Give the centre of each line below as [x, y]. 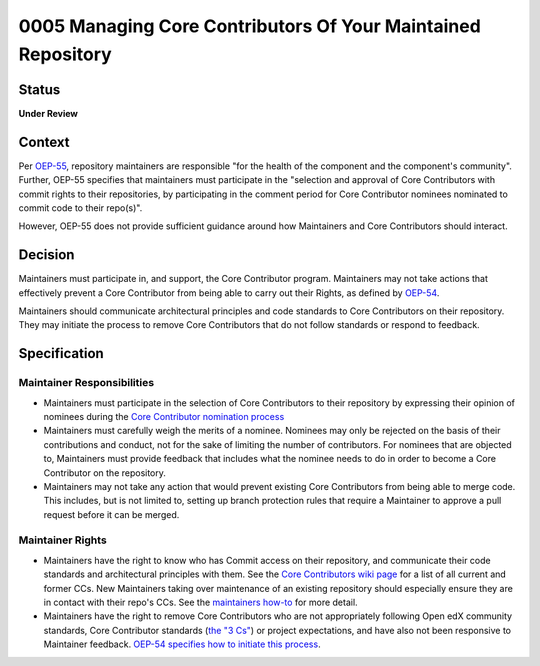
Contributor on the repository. [105, 472]
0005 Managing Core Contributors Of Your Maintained [250, 26]
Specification [61, 353]
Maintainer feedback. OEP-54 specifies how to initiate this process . [182, 644]
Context [44, 141]
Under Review [48, 113]
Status [39, 89]
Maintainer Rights [62, 540]
